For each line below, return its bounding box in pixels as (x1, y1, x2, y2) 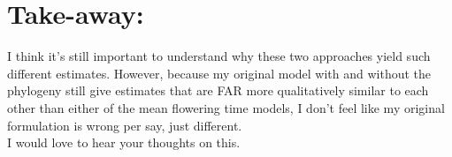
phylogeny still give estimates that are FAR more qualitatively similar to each (7, 81, 429, 100)
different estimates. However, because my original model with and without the (7, 64, 432, 82)
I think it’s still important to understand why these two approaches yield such (7, 47, 431, 65)
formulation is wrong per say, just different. (7, 116, 242, 134)
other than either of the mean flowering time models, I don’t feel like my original (7, 98, 445, 116)
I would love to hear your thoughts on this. (7, 133, 241, 152)
